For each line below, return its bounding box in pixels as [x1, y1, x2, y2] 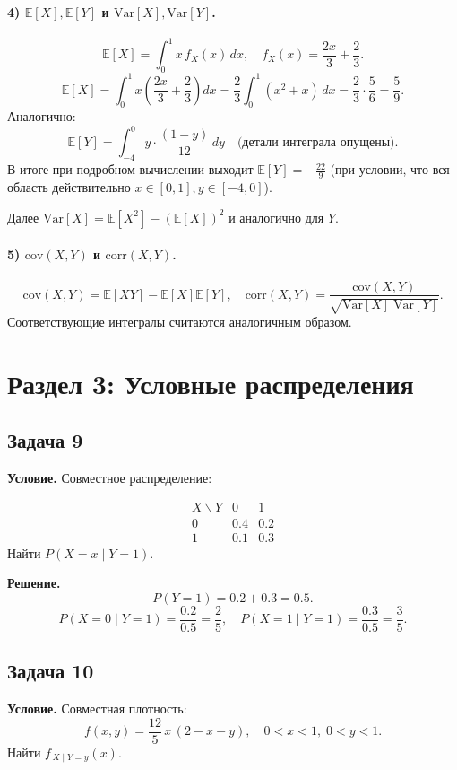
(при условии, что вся [330, 160, 450, 179]
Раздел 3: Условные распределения [7, 364, 414, 401]
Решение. [7, 573, 61, 592]
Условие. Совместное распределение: [7, 468, 212, 487]
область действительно [7, 178, 131, 197]
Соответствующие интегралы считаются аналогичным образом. [7, 311, 352, 330]
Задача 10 [7, 657, 94, 685]
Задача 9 [7, 426, 83, 454]
